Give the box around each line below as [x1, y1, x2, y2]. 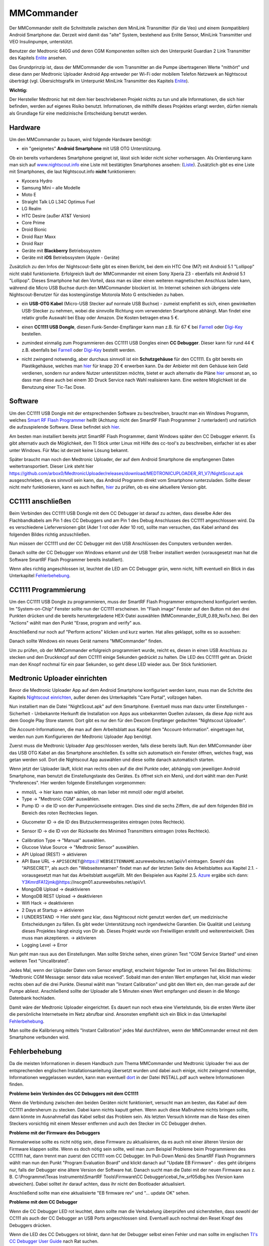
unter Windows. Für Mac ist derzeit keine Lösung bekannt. [9, 447, 129, 453]
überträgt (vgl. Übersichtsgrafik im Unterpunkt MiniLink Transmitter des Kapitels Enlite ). [9, 78, 189, 84]
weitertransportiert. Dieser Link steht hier [9, 464, 94, 469]
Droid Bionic [21, 227, 47, 233]
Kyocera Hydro [21, 177, 53, 184]
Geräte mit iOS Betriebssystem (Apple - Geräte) [21, 255, 120, 260]
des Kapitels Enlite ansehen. [9, 55, 67, 61]
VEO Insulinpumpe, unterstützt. [9, 39, 73, 45]
